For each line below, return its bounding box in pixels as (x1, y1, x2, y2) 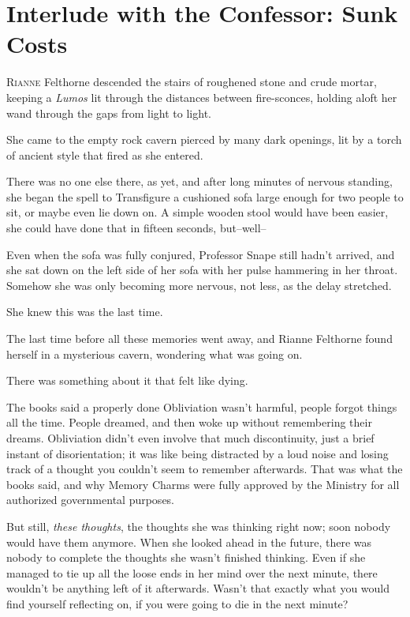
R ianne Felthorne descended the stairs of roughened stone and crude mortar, (6, 73, 377, 90)
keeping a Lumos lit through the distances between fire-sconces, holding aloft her (6, 88, 397, 105)
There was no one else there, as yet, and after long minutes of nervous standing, (6, 173, 393, 190)
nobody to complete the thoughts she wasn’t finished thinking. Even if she (6, 549, 366, 566)
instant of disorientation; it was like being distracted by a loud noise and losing (6, 445, 389, 461)
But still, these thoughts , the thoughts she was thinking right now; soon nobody (6, 517, 391, 534)
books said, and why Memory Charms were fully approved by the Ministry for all (6, 476, 400, 492)
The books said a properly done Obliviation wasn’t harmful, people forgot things (6, 398, 397, 415)
